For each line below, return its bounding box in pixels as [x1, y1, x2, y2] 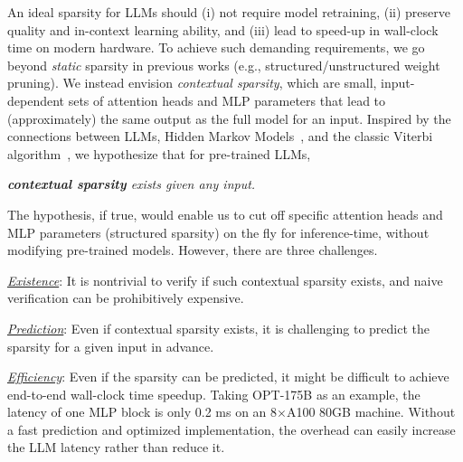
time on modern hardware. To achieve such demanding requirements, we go [7, 38, 425, 57]
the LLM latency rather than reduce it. [7, 438, 225, 457]
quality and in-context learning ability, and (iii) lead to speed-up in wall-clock [7, 20, 439, 39]
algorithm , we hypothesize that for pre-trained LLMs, [7, 144, 311, 163]
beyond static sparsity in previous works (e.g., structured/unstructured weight [7, 55, 440, 74]
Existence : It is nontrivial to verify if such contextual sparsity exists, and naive [7, 270, 443, 289]
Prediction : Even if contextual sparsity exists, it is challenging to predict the [7, 318, 430, 337]
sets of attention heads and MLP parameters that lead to [68, 90, 386, 109]
